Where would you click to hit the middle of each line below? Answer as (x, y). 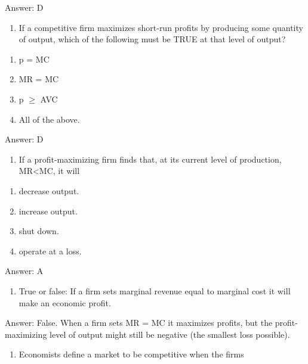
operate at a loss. (50, 251)
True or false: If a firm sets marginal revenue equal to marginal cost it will (155, 290)
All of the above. (49, 119)
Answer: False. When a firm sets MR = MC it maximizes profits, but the (139, 323)
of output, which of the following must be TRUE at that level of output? (152, 39)
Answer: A (24, 271)
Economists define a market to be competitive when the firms (131, 354)
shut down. (39, 231)
